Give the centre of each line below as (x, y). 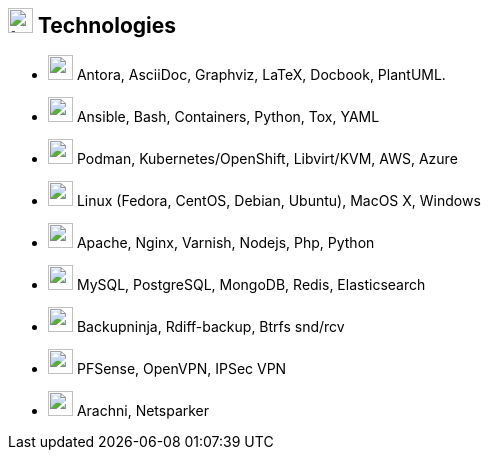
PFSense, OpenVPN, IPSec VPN (181, 369)
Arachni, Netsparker (143, 411)
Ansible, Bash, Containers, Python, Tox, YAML (228, 117)
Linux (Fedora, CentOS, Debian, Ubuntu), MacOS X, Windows (278, 201)
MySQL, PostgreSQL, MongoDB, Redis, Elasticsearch (251, 285)
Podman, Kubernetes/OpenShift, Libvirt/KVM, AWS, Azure (267, 159)
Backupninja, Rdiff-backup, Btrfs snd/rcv (210, 327)
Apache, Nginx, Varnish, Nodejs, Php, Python (225, 243)
